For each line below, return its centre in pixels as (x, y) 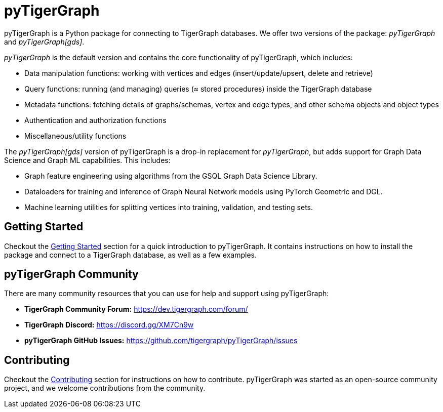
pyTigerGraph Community (71, 274)
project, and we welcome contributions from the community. (105, 388)
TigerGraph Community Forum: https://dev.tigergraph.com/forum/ (136, 309)
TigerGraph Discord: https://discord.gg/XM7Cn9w (109, 325)
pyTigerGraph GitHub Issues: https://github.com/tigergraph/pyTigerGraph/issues (161, 341)
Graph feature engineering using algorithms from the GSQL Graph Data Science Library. (171, 176)
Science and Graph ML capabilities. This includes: (87, 160)
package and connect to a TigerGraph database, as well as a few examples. (130, 255)
